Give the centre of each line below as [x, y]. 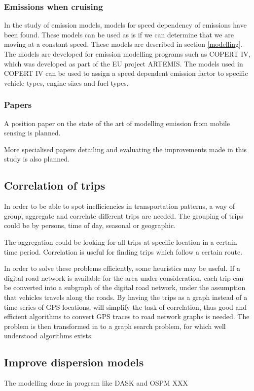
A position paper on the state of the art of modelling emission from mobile [117, 123]
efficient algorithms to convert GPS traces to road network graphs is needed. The [127, 316]
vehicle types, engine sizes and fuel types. [66, 82]
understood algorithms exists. [49, 336]
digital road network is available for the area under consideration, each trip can [124, 277]
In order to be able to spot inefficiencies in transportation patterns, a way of [119, 206]
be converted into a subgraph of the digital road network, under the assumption [125, 287]
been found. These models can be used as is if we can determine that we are [119, 34]
